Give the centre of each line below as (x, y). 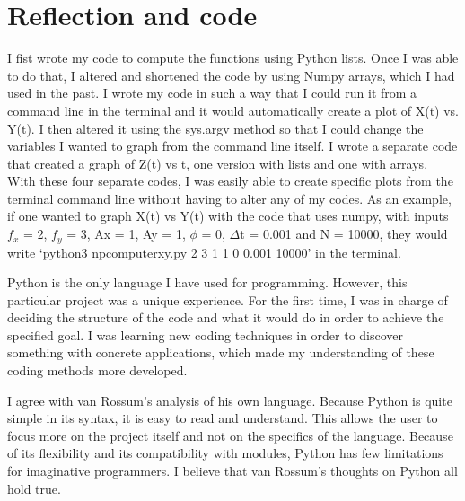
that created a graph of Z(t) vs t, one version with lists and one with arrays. (218, 163)
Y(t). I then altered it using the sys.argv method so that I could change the (215, 128)
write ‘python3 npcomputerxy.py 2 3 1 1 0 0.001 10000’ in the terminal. (204, 252)
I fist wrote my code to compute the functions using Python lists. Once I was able (233, 58)
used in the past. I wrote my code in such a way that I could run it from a (212, 93)
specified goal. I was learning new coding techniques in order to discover (206, 334)
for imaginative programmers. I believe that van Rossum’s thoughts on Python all (232, 471)
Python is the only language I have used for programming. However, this (207, 282)
